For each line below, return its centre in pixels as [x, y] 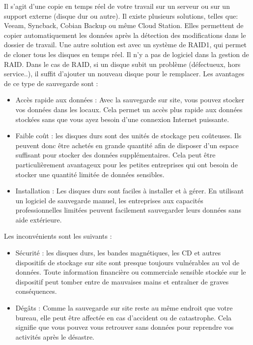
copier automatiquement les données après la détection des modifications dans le [125, 35]
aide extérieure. [39, 219]
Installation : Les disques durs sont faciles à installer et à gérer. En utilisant [130, 191]
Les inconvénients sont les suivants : [58, 236]
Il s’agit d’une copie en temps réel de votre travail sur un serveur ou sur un [117, 6]
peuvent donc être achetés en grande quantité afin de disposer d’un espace [127, 145]
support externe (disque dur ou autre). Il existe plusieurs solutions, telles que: [121, 16]
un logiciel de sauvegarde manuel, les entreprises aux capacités [109, 200]
